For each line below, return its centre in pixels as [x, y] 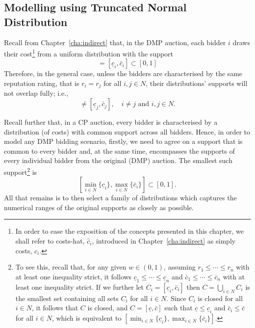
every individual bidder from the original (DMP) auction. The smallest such [118, 160]
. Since [176, 298]
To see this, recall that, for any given [71, 267]
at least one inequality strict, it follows [74, 276]
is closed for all [220, 298]
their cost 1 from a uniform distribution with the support [89, 53]
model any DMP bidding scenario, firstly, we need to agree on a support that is [123, 141]
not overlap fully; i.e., [36, 93]
